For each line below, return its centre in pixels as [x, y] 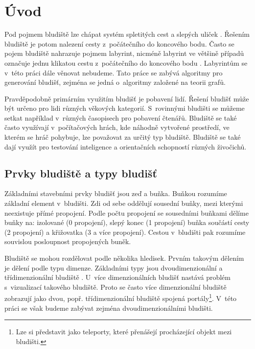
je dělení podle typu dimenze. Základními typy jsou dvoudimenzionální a [114, 267]
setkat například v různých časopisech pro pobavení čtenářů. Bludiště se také [121, 117]
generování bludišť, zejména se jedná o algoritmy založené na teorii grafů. [115, 82]
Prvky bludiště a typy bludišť [81, 173]
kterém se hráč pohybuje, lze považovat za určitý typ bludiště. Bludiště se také [123, 137]
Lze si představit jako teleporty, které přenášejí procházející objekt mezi [124, 332]
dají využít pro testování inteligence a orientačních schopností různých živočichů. [126, 146]
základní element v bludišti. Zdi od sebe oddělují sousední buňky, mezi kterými [124, 203]
